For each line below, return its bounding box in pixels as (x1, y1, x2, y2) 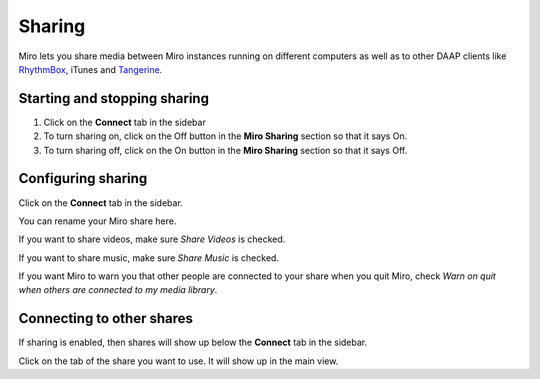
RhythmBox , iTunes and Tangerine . (18, 63, 163, 75)
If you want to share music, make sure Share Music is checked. (18, 251, 280, 264)
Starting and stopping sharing (18, 90, 210, 107)
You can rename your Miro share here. (18, 215, 177, 227)
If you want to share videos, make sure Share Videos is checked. (18, 233, 286, 245)
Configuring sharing (18, 170, 148, 187)
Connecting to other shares (18, 310, 194, 327)
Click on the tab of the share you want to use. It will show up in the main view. (18, 355, 339, 367)
